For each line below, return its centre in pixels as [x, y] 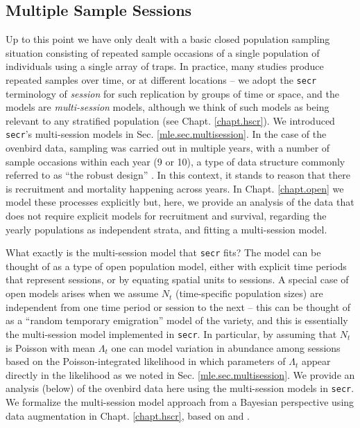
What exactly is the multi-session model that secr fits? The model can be [163, 252]
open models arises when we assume [82, 293]
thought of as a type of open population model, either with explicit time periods [176, 266]
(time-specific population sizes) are [249, 293]
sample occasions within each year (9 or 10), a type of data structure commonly [175, 161]
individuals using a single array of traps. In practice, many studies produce [165, 66]
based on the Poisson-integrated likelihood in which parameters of [146, 361]
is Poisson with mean [51, 347]
